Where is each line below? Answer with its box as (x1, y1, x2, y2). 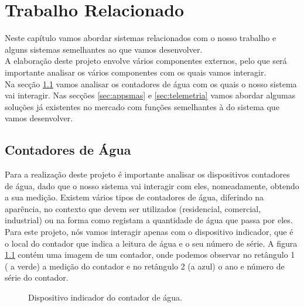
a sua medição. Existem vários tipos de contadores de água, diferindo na (5, 191, 264, 203)
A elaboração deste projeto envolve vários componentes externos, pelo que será (5, 54, 287, 67)
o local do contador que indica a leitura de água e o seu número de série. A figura (5, 237, 298, 249)
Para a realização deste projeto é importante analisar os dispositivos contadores (5, 168, 290, 180)
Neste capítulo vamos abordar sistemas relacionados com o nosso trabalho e (5, 32, 276, 44)
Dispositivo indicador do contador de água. (28, 291, 182, 303)
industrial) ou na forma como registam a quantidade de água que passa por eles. (5, 214, 293, 226)
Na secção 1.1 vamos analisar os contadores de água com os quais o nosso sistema (5, 77, 297, 90)
